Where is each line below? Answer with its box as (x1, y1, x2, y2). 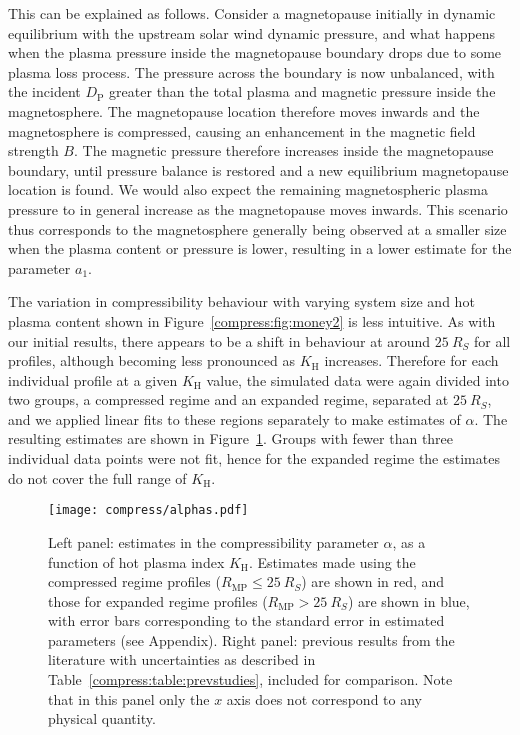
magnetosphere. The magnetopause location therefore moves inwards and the (8, 100, 480, 121)
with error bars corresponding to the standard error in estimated (48, 610, 445, 631)
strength (8, 140, 59, 161)
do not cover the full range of (8, 467, 187, 488)
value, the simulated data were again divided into (206, 369, 509, 390)
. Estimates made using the (248, 551, 416, 572)
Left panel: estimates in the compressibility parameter (48, 531, 379, 552)
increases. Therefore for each (324, 350, 499, 371)
